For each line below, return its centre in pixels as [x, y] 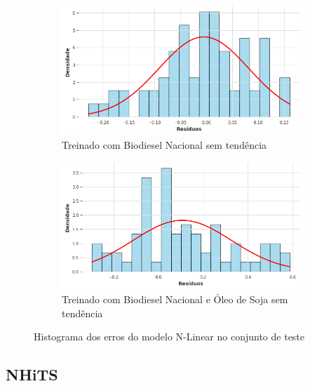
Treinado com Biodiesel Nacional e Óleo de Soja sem [175, 299]
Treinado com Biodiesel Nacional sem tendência [164, 145]
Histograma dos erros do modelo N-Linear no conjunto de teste [169, 337]
